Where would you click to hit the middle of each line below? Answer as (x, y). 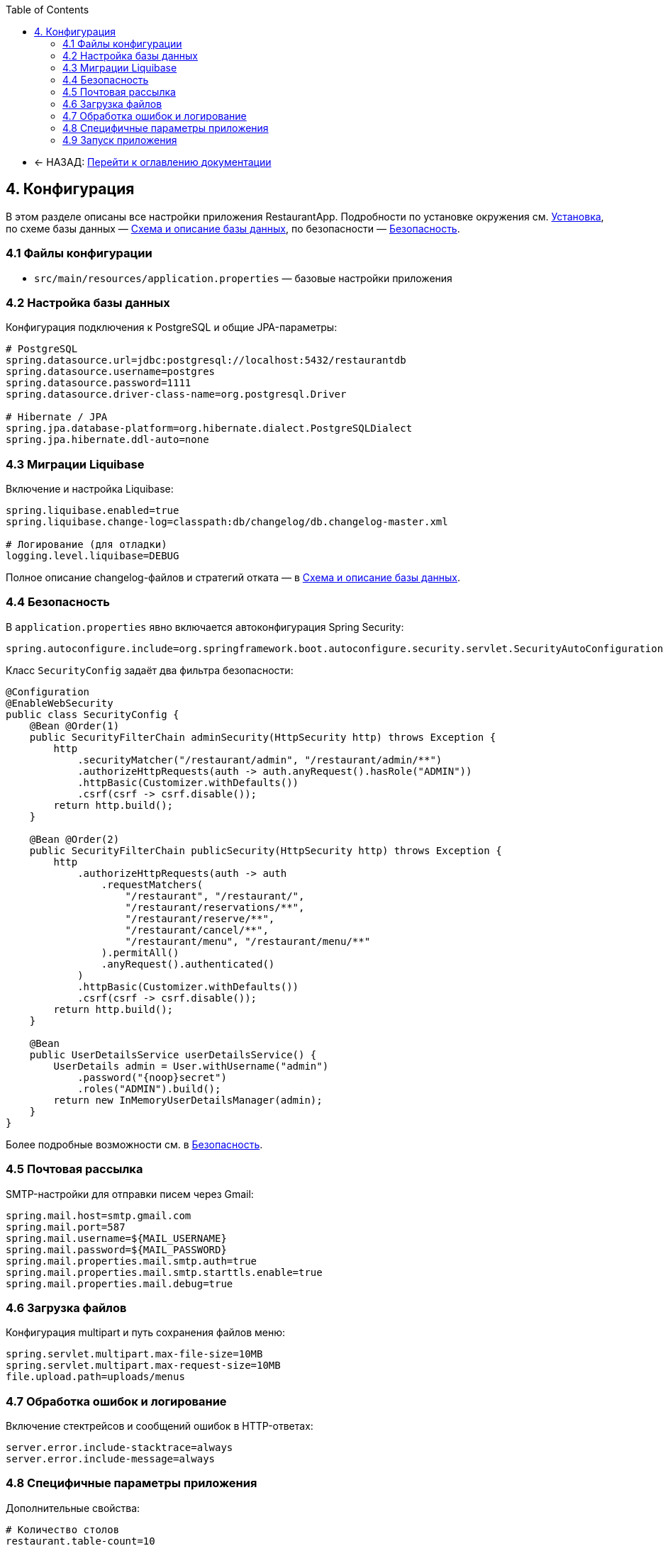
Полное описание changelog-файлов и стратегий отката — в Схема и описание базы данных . (233, 578)
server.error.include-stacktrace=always (119, 1448)
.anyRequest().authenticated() (188, 964)
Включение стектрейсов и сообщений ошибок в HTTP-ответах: (160, 1426)
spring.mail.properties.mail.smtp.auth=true (132, 1261)
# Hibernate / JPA (57, 417)
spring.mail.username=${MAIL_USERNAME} (116, 1238)
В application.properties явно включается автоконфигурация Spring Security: (205, 627)
